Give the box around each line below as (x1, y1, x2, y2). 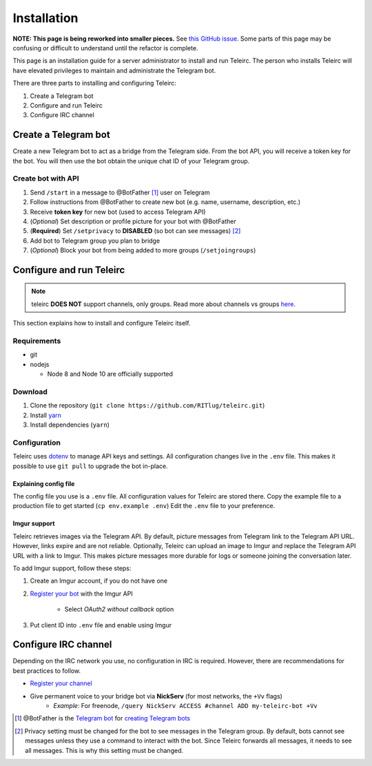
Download (12, 387, 48, 396)
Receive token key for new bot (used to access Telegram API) (30, 208, 206, 216)
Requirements (12, 336, 61, 346)
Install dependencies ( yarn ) (30, 421, 110, 429)
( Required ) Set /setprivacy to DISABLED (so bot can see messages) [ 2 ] (30, 227, 241, 235)
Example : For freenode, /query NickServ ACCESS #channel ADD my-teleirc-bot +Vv (53, 702, 318, 709)
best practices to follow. (12, 666, 81, 675)
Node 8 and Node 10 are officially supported (47, 370, 174, 379)
